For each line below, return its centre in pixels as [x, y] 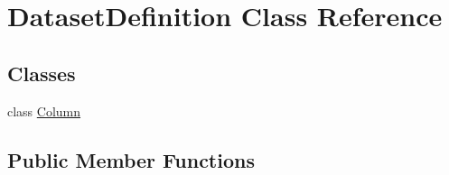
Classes [42, 73]
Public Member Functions [131, 159]
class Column [44, 111]
